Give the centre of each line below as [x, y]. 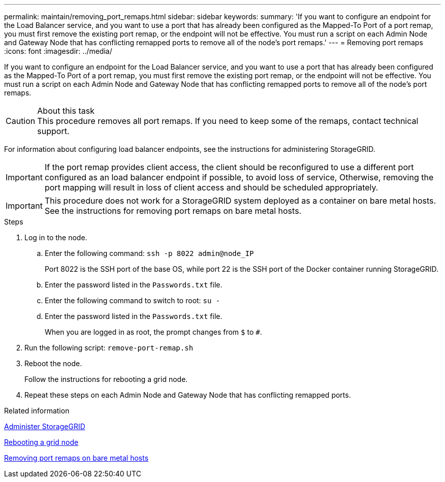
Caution [21, 121]
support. [53, 131]
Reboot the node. [53, 363]
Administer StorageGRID [45, 426]
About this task [66, 111]
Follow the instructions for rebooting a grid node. [106, 379]
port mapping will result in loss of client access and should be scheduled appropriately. [211, 187]
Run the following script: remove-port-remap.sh [109, 348]
